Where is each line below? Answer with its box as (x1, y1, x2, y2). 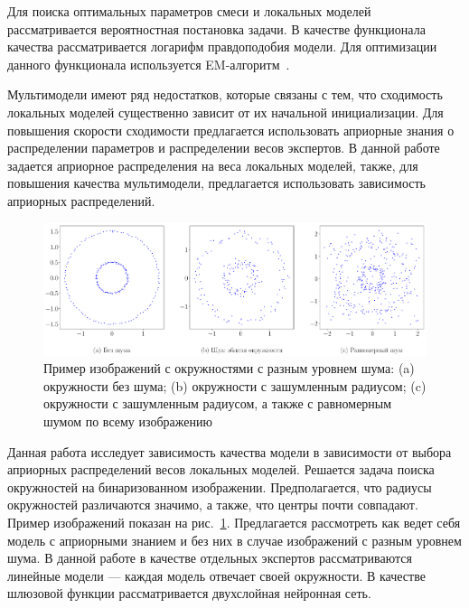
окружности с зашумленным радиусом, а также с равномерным (43, 394, 392, 413)
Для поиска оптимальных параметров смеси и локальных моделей (7, 2, 371, 20)
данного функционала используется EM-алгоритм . (7, 54, 290, 73)
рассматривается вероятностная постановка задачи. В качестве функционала (7, 19, 426, 38)
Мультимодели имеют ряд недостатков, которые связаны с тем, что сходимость (7, 85, 443, 104)
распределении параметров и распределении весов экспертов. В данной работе (7, 138, 440, 157)
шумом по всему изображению (43, 412, 212, 431)
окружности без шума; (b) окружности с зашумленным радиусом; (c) (43, 376, 427, 395)
